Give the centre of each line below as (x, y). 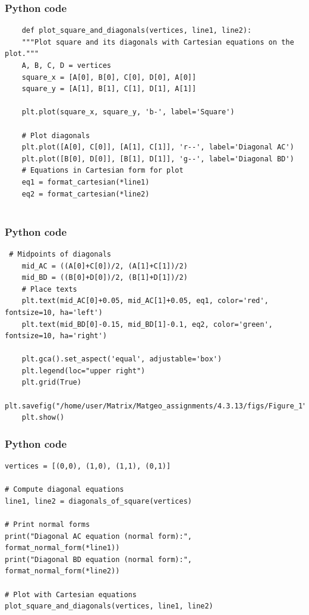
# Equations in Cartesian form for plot (103, 171)
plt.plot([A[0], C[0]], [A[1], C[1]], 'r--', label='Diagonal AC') (158, 147)
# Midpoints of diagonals (60, 254)
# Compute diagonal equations (64, 490)
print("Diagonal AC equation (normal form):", (98, 536)
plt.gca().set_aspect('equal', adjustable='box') (122, 359)
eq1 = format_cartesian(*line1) (86, 182)
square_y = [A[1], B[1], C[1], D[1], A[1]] (109, 89)
